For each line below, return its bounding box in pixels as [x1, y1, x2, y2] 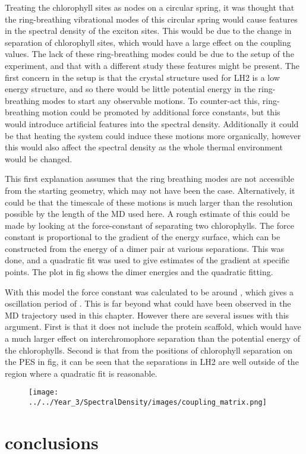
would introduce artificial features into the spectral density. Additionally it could [5, 117, 299, 130]
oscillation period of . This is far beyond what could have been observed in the [5, 297, 291, 310]
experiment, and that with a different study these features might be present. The [5, 59, 299, 71]
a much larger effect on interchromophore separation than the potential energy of [5, 332, 300, 345]
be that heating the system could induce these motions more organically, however [5, 129, 301, 141]
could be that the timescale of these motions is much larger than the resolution [5, 196, 293, 208]
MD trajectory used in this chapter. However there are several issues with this [5, 308, 289, 321]
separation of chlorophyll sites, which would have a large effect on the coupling [5, 36, 291, 48]
